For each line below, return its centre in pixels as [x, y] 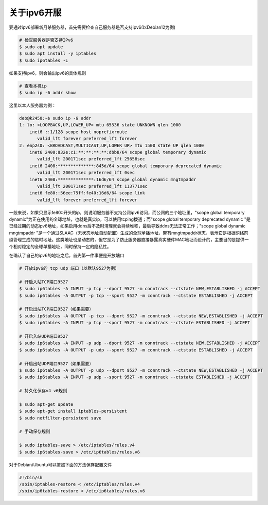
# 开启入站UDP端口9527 [44, 336]
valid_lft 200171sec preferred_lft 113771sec [92, 186]
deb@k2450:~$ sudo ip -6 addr [55, 118]
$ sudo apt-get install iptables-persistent [73, 411]
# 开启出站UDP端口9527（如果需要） [56, 364]
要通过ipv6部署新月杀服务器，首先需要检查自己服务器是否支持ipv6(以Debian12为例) [92, 27]
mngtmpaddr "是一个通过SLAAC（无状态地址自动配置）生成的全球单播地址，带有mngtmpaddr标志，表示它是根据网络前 [129, 233]
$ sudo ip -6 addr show [48, 93]
